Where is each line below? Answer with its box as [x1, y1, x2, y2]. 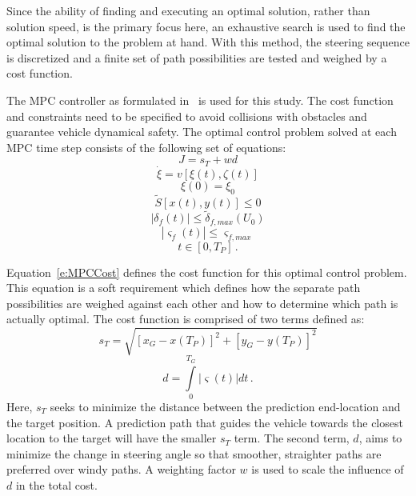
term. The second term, [234, 430, 350, 446]
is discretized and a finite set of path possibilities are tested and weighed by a [6, 49, 387, 66]
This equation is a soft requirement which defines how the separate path [6, 279, 361, 296]
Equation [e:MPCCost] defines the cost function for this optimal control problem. [6, 263, 407, 280]
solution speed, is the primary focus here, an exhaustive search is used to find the [6, 18, 406, 34]
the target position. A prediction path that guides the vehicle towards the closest [6, 414, 403, 430]
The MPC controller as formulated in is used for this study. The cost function [6, 91, 394, 108]
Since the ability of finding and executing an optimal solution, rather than [6, 2, 370, 18]
